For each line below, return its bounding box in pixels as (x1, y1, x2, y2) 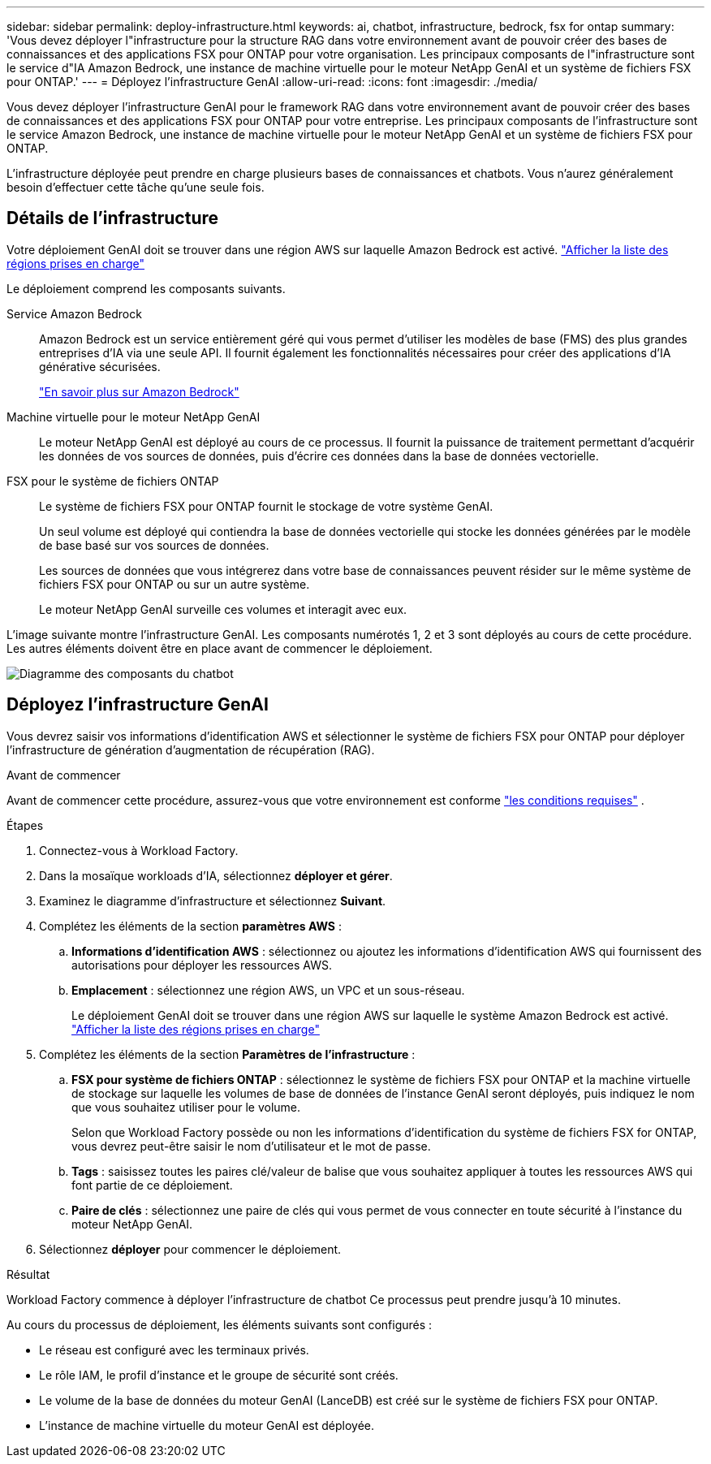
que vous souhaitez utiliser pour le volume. (71, 1099, 301, 1114)
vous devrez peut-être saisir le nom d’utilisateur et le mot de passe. (71, 1138, 431, 1153)
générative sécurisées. (39, 359, 161, 374)
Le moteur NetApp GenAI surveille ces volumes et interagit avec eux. (39, 602, 407, 616)
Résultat (6, 1267, 50, 1281)
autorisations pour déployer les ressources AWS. (71, 957, 332, 972)
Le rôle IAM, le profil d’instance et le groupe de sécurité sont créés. (39, 1367, 399, 1382)
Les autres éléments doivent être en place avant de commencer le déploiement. (6, 641, 433, 655)
